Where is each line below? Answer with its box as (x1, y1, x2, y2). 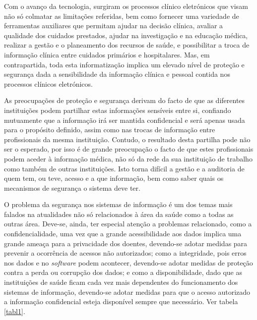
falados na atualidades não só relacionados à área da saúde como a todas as (4, 209, 234, 219)
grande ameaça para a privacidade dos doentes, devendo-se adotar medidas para (4, 238, 248, 248)
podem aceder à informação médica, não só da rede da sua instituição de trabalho (4, 153, 253, 163)
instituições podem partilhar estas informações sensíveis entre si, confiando (4, 105, 231, 115)
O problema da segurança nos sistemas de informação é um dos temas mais (4, 199, 233, 210)
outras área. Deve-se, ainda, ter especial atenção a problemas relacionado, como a (4, 218, 252, 229)
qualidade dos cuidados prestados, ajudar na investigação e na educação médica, (4, 30, 248, 40)
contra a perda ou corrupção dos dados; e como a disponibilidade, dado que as (4, 267, 242, 277)
